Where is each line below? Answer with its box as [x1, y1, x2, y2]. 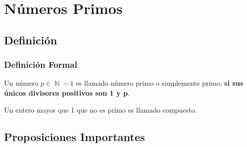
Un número [4, 78, 38, 88]
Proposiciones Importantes [4, 129, 145, 144]
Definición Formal [4, 58, 77, 71]
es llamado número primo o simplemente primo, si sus [75, 78, 243, 88]
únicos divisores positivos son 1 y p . [4, 87, 130, 98]
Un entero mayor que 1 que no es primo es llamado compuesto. [4, 104, 197, 115]
